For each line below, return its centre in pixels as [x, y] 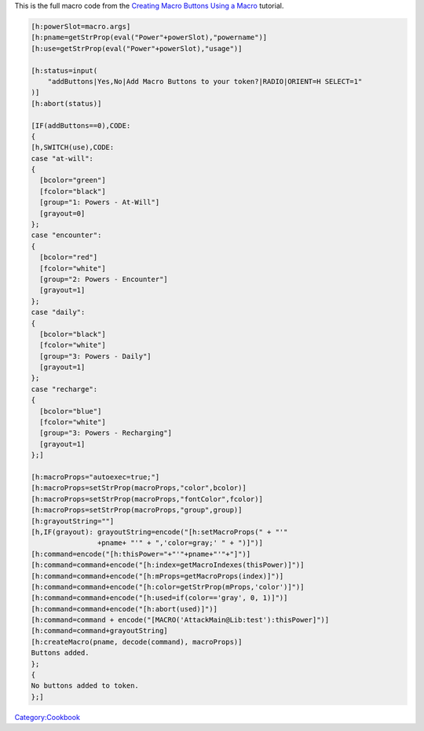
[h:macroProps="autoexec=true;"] [95, 477]
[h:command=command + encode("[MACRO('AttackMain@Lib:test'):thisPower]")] [180, 620]
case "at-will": [62, 158]
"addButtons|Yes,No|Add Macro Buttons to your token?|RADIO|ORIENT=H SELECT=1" [205, 81]
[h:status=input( [64, 70]
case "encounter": [66, 235]
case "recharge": [64, 389]
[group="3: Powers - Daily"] [96, 356]
